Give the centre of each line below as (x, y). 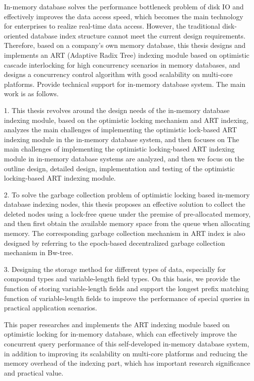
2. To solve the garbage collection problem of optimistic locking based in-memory (127, 194)
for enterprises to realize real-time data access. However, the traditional (112, 26)
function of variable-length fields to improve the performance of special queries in (127, 298)
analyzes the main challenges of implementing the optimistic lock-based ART (121, 130)
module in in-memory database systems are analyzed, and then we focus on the (124, 158)
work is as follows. (31, 94)
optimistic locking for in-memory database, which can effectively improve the (121, 334)
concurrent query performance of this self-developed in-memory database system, (127, 343)
